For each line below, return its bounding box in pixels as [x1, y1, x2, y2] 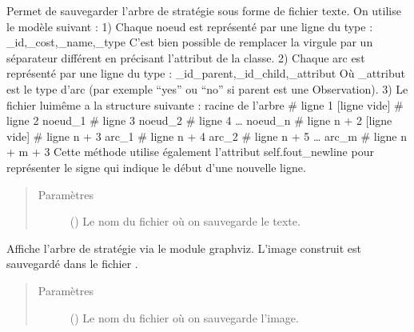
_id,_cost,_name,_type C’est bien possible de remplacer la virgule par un [6, 34, 373, 50]
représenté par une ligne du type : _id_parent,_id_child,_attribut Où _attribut [6, 65, 405, 82]
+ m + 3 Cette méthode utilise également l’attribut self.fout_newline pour [6, 143, 374, 160]
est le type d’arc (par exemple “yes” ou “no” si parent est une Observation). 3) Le [6, 80, 408, 97]
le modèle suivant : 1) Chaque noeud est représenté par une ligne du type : [6, 18, 373, 34]
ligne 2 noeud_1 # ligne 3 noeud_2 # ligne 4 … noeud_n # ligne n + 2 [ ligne [6, 112, 392, 129]
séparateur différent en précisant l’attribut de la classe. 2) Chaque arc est [6, 49, 365, 66]
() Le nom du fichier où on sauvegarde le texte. [70, 213, 301, 230]
